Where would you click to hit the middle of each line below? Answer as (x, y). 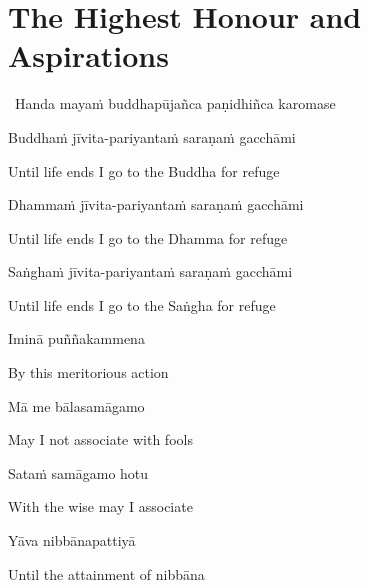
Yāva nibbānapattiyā (72, 540)
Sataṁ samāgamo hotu (78, 472)
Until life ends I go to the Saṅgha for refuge (142, 304)
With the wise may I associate (100, 506)
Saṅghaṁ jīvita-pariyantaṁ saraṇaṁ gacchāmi (150, 271)
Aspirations (88, 55)
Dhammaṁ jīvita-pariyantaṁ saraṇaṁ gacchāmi (156, 204)
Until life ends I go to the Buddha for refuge (144, 170)
